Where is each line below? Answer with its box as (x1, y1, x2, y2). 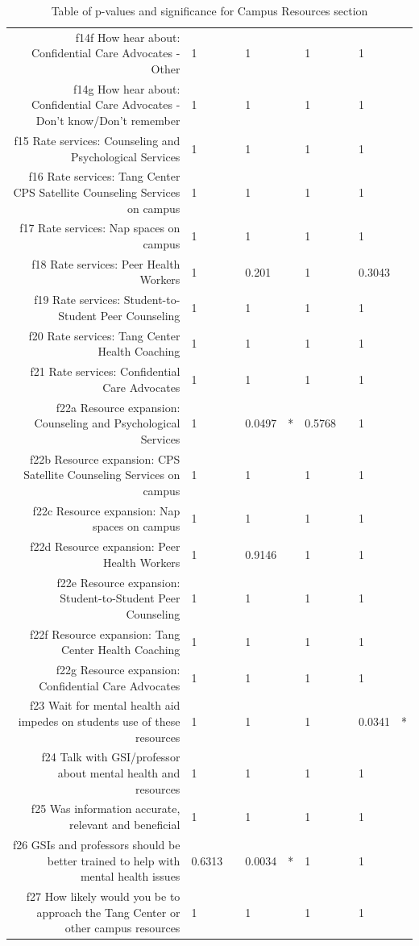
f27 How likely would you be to (26, 887, 180, 904)
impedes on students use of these (18, 713, 180, 729)
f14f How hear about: (75, 28, 180, 45)
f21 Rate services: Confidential (30, 363, 180, 380)
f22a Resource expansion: (56, 398, 180, 415)
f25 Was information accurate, (31, 800, 180, 817)
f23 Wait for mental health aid (30, 697, 180, 714)
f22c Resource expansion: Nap (32, 502, 180, 519)
